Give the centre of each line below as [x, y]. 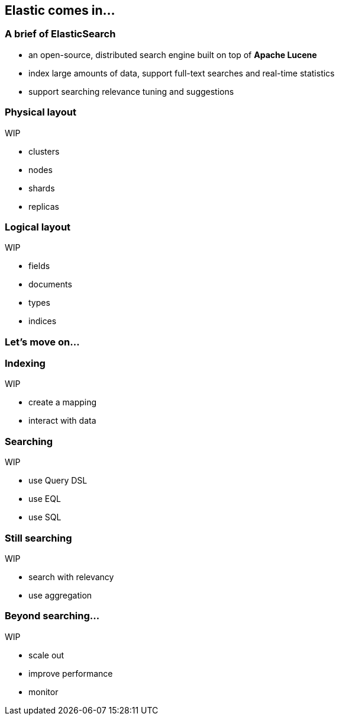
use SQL [45, 517]
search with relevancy [71, 577]
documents [50, 284]
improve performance [71, 673]
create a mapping [63, 402]
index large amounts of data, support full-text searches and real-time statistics [182, 73]
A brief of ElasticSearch [60, 34]
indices [43, 321]
